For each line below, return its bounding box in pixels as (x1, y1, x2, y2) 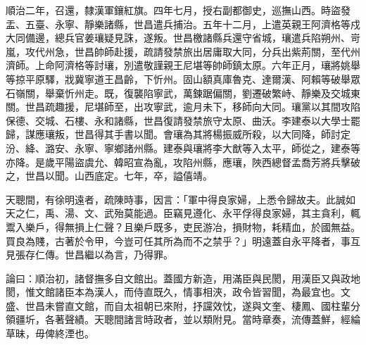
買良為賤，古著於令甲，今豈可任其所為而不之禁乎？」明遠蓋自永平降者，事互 (6, 233, 360, 248)
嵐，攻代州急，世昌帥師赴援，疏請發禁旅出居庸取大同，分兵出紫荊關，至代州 (6, 44, 360, 58)
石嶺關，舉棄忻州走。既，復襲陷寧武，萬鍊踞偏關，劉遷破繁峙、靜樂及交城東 (6, 85, 360, 100)
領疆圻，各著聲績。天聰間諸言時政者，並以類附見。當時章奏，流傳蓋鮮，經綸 (6, 312, 360, 327)
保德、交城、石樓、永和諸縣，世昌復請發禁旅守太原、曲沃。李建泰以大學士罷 (6, 113, 360, 127)
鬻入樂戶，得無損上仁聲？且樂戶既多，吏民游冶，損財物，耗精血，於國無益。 (6, 219, 360, 234)
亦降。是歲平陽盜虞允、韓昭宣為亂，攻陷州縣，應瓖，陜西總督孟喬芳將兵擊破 (6, 154, 360, 169)
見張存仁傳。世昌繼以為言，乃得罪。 (6, 247, 173, 262)
